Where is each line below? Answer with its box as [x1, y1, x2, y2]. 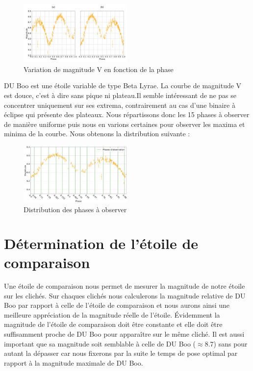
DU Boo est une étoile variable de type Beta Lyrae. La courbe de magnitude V [4, 80, 242, 91]
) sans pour [213, 338, 248, 348]
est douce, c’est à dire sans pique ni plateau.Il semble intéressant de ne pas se [4, 90, 236, 100]
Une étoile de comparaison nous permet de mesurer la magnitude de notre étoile [4, 281, 245, 291]
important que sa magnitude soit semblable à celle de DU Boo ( [4, 338, 196, 348]
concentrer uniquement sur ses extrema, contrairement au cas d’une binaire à [4, 99, 235, 110]
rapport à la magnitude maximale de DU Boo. [4, 357, 143, 368]
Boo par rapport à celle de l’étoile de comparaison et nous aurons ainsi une [4, 300, 229, 310]
